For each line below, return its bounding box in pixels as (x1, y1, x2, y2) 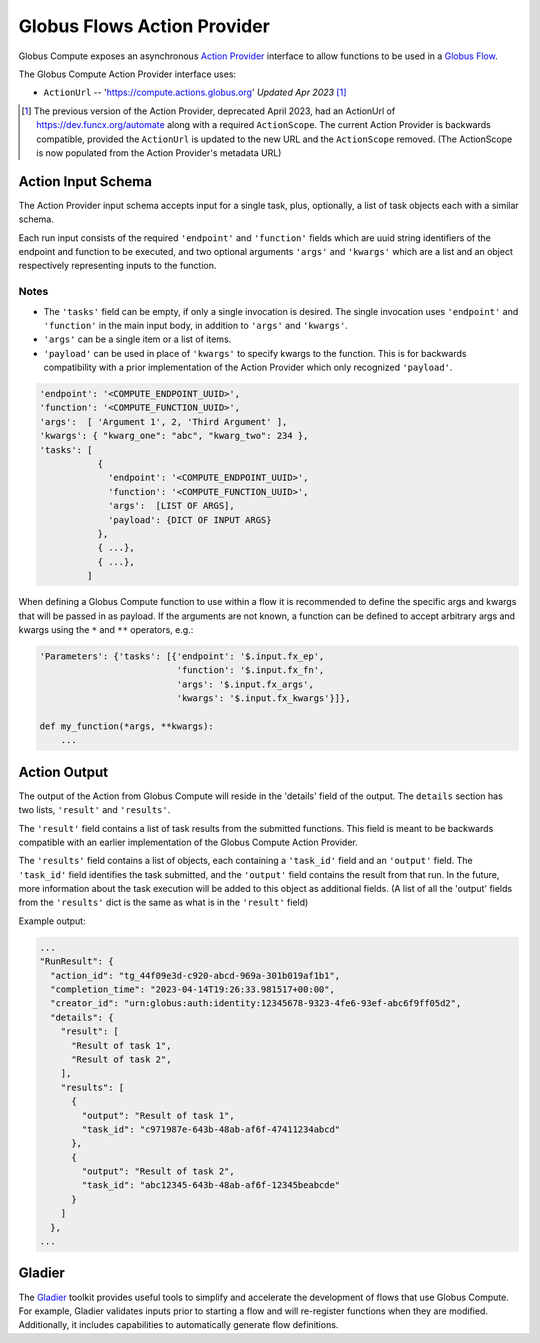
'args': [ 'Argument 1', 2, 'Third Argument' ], (39, 416, 288, 427)
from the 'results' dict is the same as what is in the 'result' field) (18, 896, 309, 909)
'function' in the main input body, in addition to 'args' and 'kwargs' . (43, 319, 349, 331)
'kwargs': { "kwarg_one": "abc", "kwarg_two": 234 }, (39, 430, 309, 442)
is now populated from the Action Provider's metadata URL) (36, 146, 282, 159)
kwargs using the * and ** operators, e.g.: (18, 623, 194, 635)
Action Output (18, 763, 109, 780)
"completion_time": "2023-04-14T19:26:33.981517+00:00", (50, 984, 335, 995)
